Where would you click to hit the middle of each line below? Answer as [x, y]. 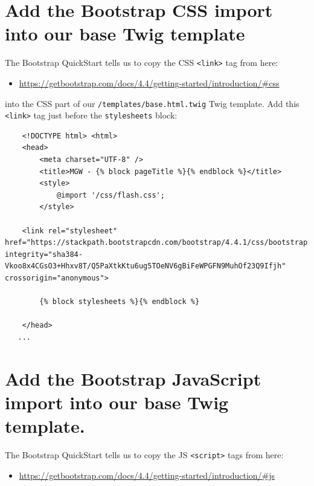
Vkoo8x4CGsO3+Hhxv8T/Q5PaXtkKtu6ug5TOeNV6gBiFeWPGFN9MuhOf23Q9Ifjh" [146, 266]
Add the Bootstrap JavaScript [133, 378]
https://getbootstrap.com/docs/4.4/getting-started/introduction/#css [149, 83]
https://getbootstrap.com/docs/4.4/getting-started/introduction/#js [147, 475]
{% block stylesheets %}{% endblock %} [120, 302]
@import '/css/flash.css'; [111, 195]
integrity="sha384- [44, 254]
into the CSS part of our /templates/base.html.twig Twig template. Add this [152, 103]
